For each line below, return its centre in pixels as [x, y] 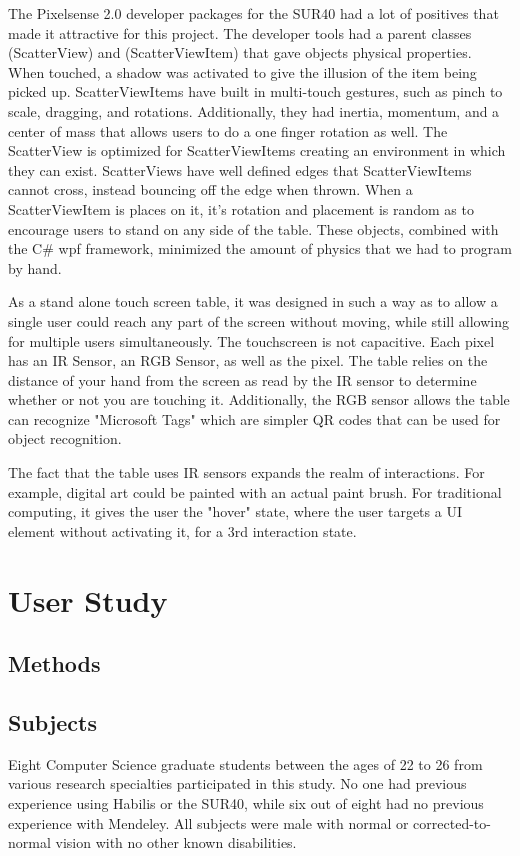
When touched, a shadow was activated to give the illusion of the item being [242, 71]
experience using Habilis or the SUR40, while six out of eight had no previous [246, 802]
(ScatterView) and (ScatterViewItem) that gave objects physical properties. [240, 52]
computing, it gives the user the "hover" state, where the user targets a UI [235, 511]
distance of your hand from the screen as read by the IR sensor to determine [242, 379]
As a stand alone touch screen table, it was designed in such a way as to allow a [253, 301]
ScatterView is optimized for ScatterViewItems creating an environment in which [257, 150]
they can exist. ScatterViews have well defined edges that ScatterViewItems [240, 169]
